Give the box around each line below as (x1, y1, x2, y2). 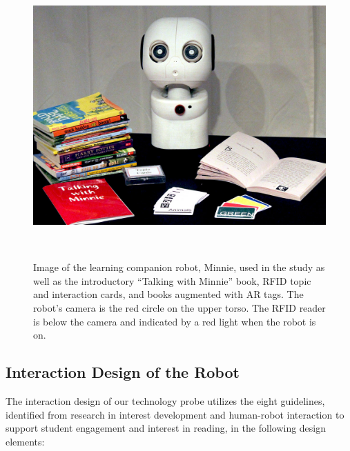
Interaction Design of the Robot (6, 361, 240, 383)
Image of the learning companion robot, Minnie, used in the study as (33, 260, 325, 274)
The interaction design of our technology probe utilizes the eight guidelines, (6, 393, 325, 408)
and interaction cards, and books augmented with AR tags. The (33, 287, 304, 301)
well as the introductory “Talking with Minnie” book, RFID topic (33, 273, 311, 288)
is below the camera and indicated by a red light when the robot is (33, 314, 316, 328)
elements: (6, 434, 45, 448)
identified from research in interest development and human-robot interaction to (6, 407, 344, 421)
